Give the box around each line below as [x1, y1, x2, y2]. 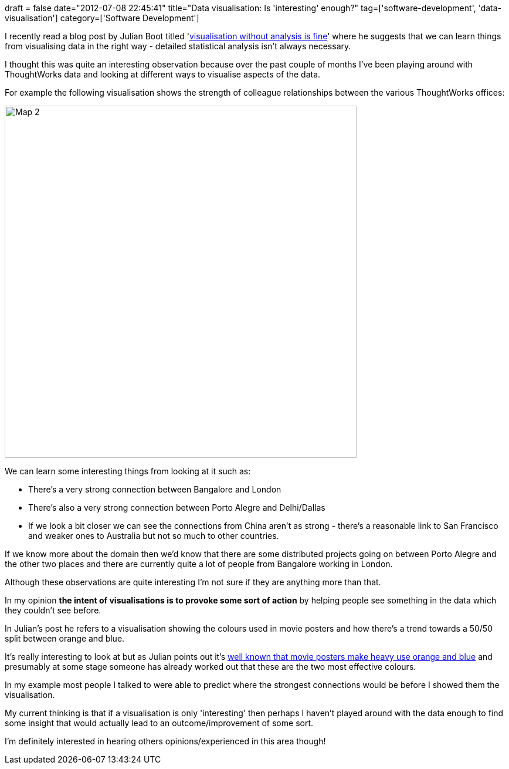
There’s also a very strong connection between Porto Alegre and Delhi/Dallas [28, 502, 325, 512]
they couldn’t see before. [5, 605, 101, 615]
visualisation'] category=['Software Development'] [5, 13, 199, 23]
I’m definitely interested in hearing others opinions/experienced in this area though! [5, 736, 326, 746]
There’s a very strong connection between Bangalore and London [28, 484, 281, 494]
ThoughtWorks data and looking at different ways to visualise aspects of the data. [5, 69, 321, 79]
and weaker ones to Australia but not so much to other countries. [28, 531, 279, 541]
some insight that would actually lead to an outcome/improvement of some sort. [5, 718, 314, 728]
